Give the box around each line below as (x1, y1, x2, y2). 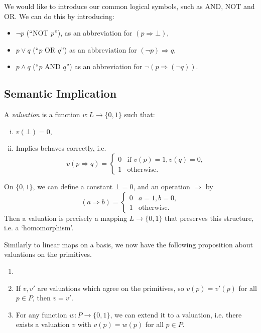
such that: (124, 109, 155, 120)
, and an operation (133, 181, 190, 191)
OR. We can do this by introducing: (4, 11, 114, 21)
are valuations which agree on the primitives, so (37, 282, 184, 293)
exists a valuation (16, 319, 70, 329)
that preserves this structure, (165, 212, 254, 223)
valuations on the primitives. (4, 249, 92, 259)
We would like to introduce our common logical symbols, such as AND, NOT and (4, 1, 255, 11)
